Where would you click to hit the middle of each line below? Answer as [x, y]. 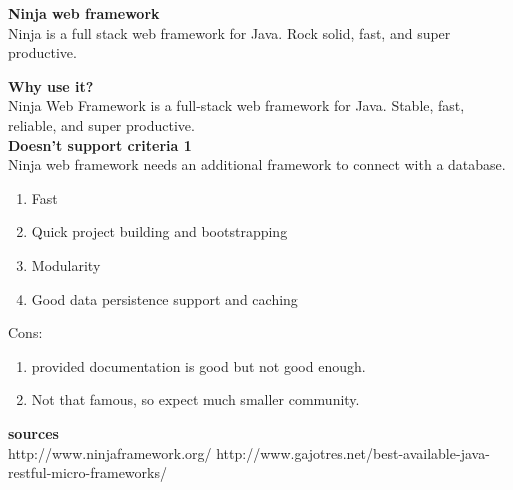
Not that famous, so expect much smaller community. [195, 399]
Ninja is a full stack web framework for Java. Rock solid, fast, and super [229, 32]
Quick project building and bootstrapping [159, 231]
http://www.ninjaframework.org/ [110, 452]
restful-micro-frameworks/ [87, 472]
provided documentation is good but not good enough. [198, 365]
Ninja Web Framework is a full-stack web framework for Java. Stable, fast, [236, 105]
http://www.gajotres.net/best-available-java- [353, 452]
